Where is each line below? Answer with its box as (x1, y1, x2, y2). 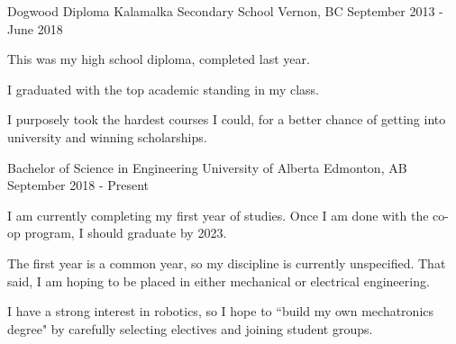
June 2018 (7, 19, 63, 38)
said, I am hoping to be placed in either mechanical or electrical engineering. (7, 271, 430, 290)
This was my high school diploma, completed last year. (7, 50, 310, 68)
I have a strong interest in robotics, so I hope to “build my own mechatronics (7, 302, 434, 321)
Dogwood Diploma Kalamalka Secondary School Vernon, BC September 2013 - (7, 2, 443, 20)
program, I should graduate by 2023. (24, 223, 227, 242)
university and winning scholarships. (7, 127, 207, 146)
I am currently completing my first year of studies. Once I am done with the (7, 205, 429, 224)
